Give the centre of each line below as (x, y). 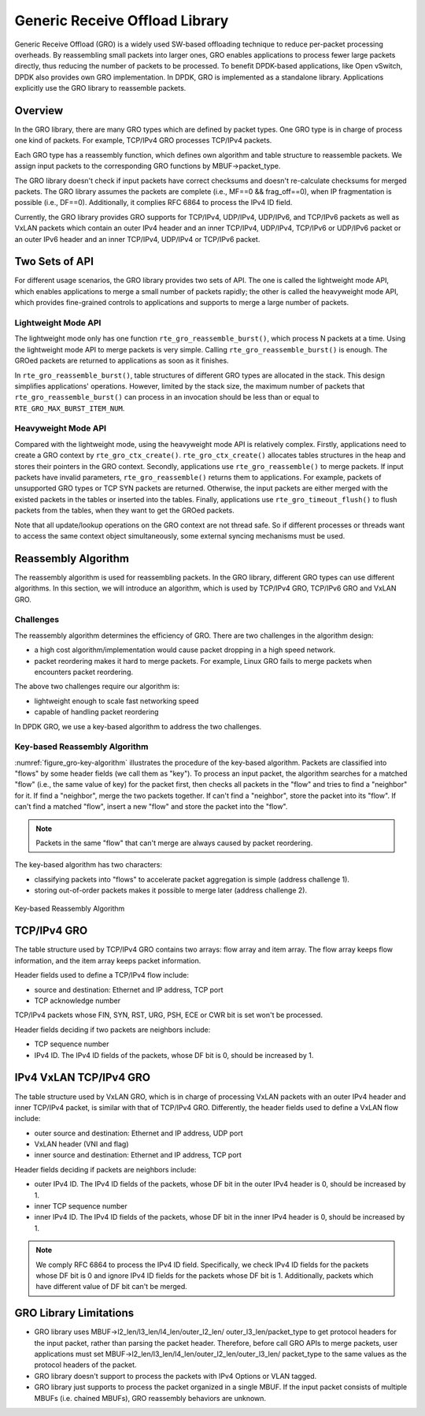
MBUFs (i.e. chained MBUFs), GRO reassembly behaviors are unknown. (150, 1398)
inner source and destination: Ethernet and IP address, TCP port (138, 1155)
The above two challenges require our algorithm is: (97, 687)
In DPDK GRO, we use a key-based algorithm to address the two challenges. (138, 726)
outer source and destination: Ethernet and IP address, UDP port (139, 1133)
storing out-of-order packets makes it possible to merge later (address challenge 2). (170, 890)
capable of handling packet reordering (96, 712)
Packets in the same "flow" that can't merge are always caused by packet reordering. (174, 843)
